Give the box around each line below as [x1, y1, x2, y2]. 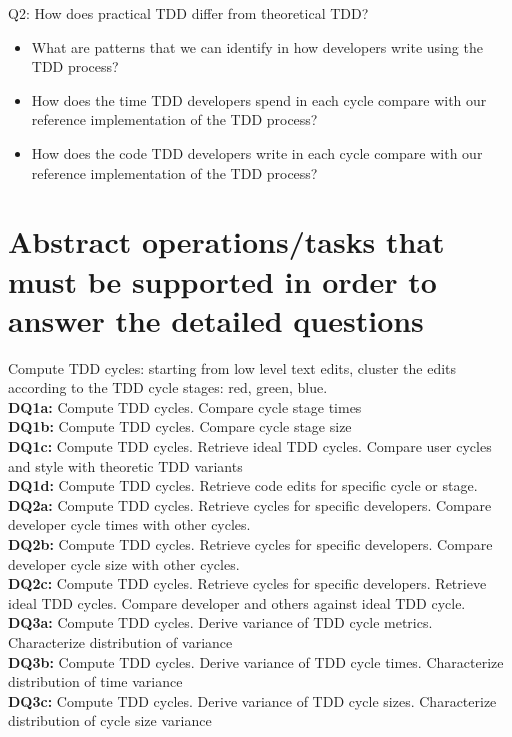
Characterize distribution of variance [8, 631, 233, 652]
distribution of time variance [8, 671, 183, 692]
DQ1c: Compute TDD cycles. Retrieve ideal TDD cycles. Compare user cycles [8, 436, 492, 457]
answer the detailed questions [8, 299, 424, 340]
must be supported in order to [8, 260, 437, 301]
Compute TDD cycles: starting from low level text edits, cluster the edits [8, 357, 457, 378]
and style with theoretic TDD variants [8, 455, 243, 476]
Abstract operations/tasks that [8, 221, 445, 262]
